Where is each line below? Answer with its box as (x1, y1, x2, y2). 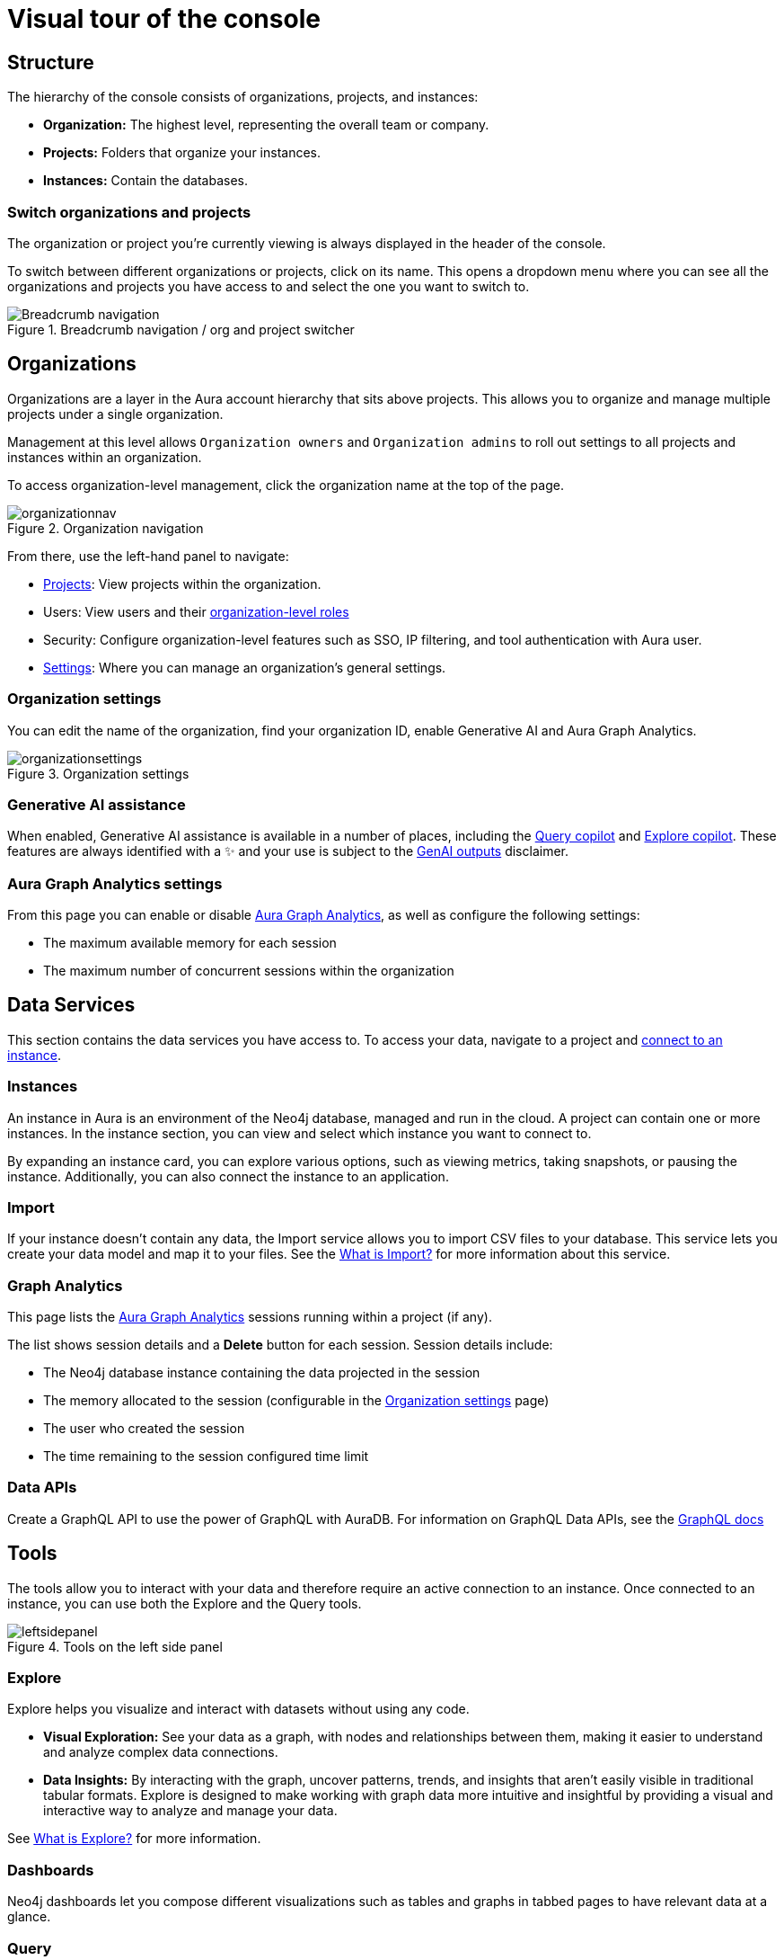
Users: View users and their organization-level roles (43, 603, 349, 619)
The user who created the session (43, 1421, 245, 1437)
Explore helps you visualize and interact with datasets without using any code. (7, 1701, 470, 1717)
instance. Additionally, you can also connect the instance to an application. (7, 1168, 449, 1184)
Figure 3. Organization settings (7, 765, 189, 781)
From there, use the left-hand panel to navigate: (7, 548, 289, 564)
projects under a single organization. (7, 405, 224, 422)
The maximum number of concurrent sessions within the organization (43, 963, 454, 979)
